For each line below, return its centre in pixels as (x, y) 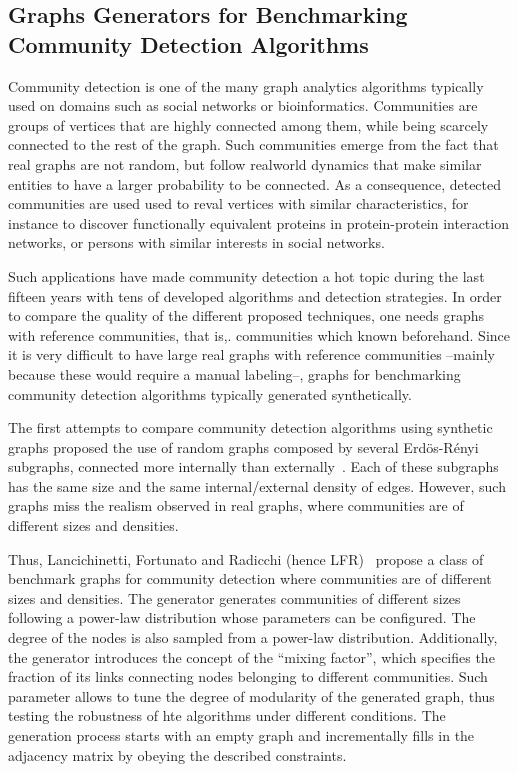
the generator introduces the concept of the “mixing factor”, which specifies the (251, 656)
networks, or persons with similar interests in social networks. (196, 242)
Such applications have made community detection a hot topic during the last (246, 275)
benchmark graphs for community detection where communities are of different (250, 578)
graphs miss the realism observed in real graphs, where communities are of (236, 505)
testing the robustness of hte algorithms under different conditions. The (227, 715)
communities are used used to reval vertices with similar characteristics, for (238, 203)
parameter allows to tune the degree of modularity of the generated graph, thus (251, 695)
